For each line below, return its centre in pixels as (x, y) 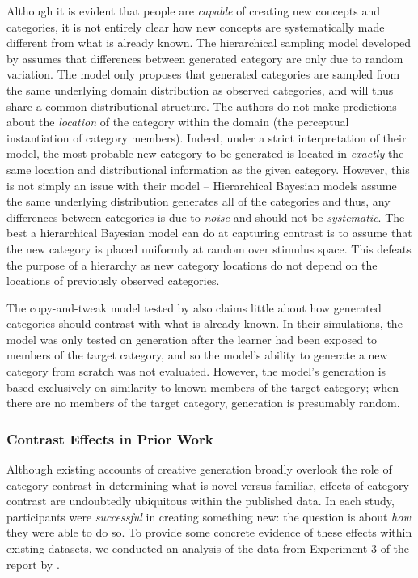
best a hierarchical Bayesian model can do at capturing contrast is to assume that (209, 233)
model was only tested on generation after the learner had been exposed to (192, 339)
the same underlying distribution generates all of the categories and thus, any (198, 201)
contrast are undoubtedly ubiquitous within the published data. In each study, (201, 501)
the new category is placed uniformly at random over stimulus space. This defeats (209, 248)
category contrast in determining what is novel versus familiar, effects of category (208, 484)
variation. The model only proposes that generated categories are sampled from (203, 74)
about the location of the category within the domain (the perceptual (178, 122)
